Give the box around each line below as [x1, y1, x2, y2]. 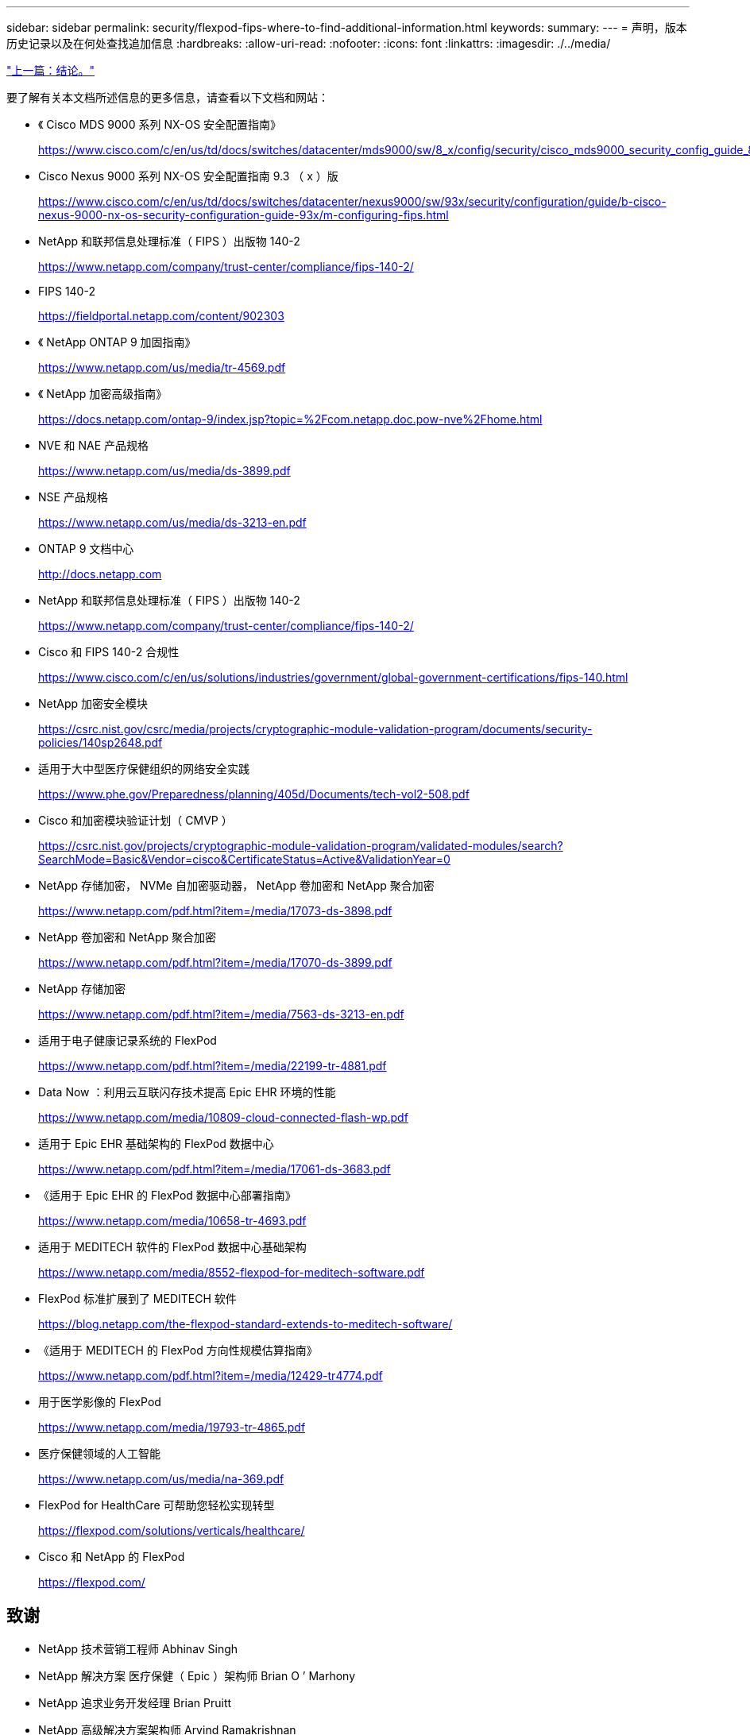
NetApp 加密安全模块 [38, 697, 149, 710]
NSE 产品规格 [38, 490, 108, 504]
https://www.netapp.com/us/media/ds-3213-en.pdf [38, 516, 307, 529]
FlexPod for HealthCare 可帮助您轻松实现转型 [38, 1498, 275, 1512]
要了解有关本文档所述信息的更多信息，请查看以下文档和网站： [6, 91, 329, 104]
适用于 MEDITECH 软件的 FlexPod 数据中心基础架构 [38, 1240, 307, 1254]
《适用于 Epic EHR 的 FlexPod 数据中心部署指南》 [38, 1188, 296, 1202]
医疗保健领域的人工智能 [38, 1447, 160, 1460]
